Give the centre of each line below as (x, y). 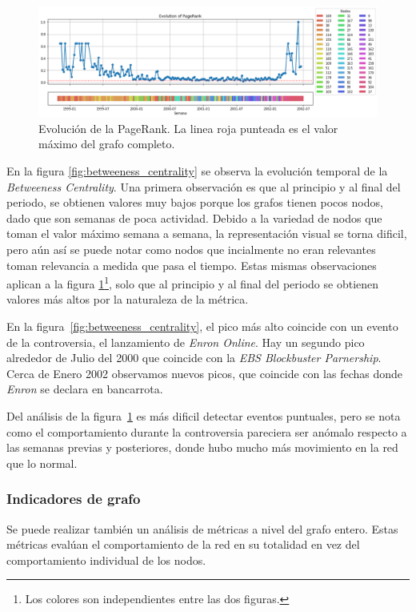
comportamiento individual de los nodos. (106, 560)
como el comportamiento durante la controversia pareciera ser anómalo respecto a (207, 431)
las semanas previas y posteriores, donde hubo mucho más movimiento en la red (202, 447)
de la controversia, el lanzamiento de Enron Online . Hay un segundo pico (186, 342)
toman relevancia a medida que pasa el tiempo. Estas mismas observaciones (192, 265)
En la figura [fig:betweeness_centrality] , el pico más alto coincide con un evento (202, 326)
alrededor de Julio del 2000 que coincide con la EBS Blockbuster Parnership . (194, 358)
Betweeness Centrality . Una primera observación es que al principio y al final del (204, 186)
